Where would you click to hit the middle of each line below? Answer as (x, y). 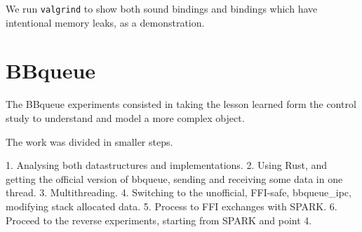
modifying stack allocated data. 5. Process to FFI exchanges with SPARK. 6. (172, 206)
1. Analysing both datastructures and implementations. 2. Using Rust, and (167, 165)
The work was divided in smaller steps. (89, 141)
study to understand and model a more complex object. (125, 117)
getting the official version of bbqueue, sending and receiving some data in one (174, 178)
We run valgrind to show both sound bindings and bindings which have (162, 8)
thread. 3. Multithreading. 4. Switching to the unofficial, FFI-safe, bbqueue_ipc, (179, 192)
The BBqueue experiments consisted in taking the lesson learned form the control (181, 104)
